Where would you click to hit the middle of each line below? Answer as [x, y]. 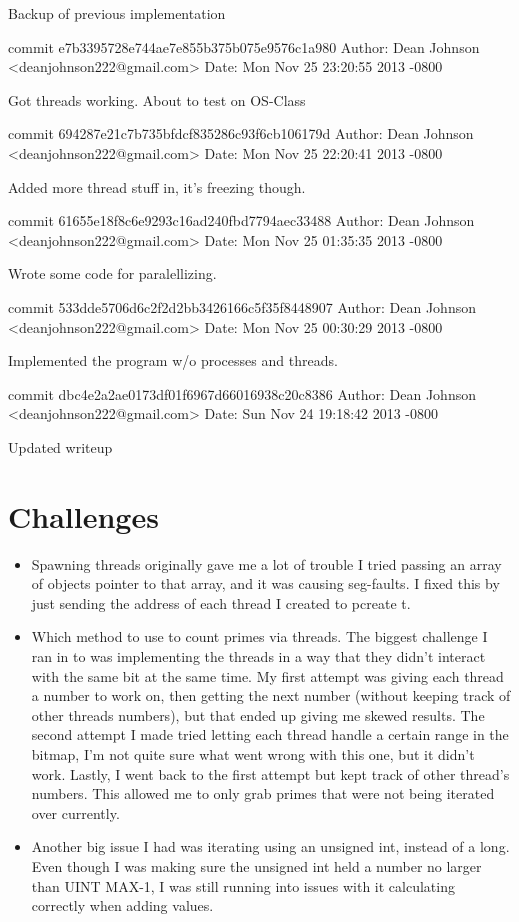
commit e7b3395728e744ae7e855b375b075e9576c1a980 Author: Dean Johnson [244, 46]
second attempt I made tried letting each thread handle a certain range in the [270, 734]
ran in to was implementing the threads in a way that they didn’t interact [258, 656]
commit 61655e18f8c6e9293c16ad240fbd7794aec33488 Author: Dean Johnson [241, 220]
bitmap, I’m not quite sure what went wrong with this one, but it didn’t [253, 753]
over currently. [75, 812]
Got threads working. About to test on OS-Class [157, 99]
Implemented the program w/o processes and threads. [173, 360]
